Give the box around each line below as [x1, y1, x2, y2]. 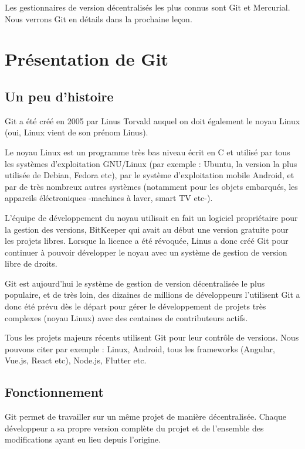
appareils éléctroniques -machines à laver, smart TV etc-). [5, 192, 213, 204]
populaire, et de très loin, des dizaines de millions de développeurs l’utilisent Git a [5, 288, 300, 301]
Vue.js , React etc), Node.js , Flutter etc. [5, 354, 147, 366]
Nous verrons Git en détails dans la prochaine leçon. [5, 12, 192, 25]
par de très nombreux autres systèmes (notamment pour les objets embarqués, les [5, 180, 298, 192]
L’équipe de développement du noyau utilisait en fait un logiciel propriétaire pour [5, 211, 298, 223]
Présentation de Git [5, 47, 168, 71]
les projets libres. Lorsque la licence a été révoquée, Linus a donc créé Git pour [5, 234, 289, 247]
